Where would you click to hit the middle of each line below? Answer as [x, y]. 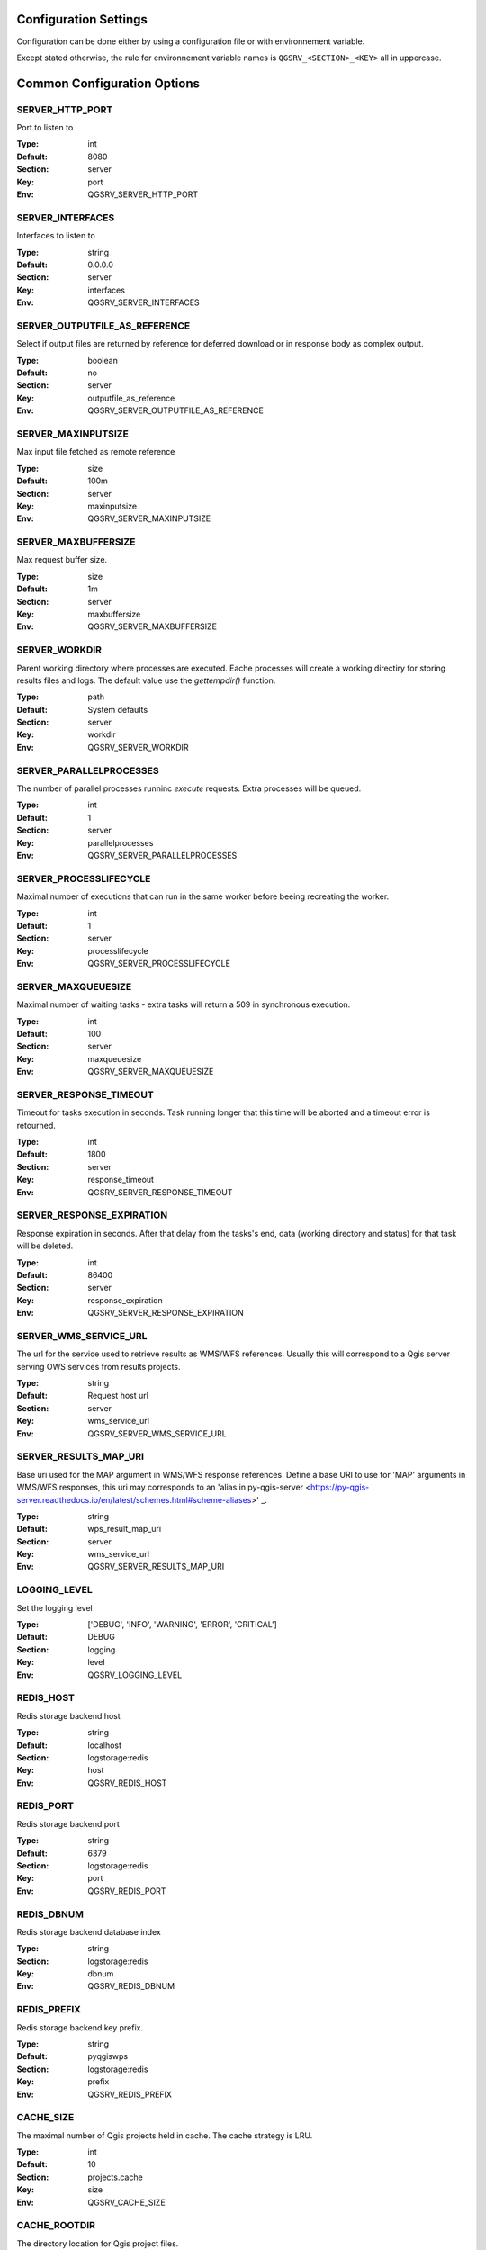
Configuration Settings [82, 19]
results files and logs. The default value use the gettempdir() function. [146, 680]
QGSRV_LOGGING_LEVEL [135, 1675]
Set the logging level [55, 1607]
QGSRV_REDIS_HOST [127, 1783]
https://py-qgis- [340, 1487]
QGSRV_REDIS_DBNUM [131, 1986]
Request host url [118, 1396]
